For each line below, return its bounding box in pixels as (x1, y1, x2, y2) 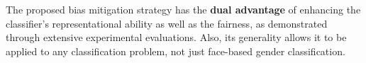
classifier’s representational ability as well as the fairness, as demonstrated (6, 16, 328, 30)
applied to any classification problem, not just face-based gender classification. (6, 43, 345, 58)
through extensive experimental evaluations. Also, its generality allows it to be (6, 30, 347, 45)
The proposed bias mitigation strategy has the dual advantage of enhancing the (6, 2, 361, 16)
